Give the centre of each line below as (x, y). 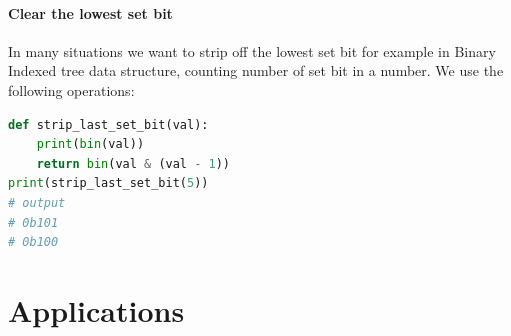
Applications (96, 309)
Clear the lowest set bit (90, 12)
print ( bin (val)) (90, 144)
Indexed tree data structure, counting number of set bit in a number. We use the (256, 70)
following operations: (71, 89)
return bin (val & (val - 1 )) (133, 163)
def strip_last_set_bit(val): (108, 124)
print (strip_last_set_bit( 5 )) (108, 183)
